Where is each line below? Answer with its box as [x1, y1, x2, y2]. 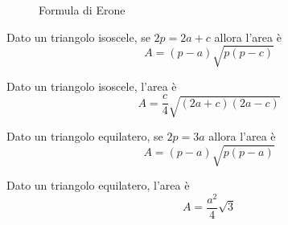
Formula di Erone [39, 2, 125, 18]
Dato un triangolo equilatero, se [6, 128, 163, 145]
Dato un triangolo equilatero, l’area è [6, 177, 190, 194]
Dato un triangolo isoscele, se [6, 28, 150, 45]
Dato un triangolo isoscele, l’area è [6, 77, 177, 94]
